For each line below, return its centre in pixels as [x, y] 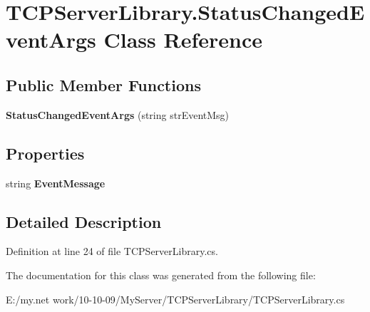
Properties [45, 153]
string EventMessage [56, 183]
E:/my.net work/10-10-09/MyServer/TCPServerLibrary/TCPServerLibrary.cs [175, 299]
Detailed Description [84, 221]
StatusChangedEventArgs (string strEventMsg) [118, 114]
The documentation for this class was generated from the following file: [161, 275]
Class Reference [183, 40]
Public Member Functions [103, 84]
